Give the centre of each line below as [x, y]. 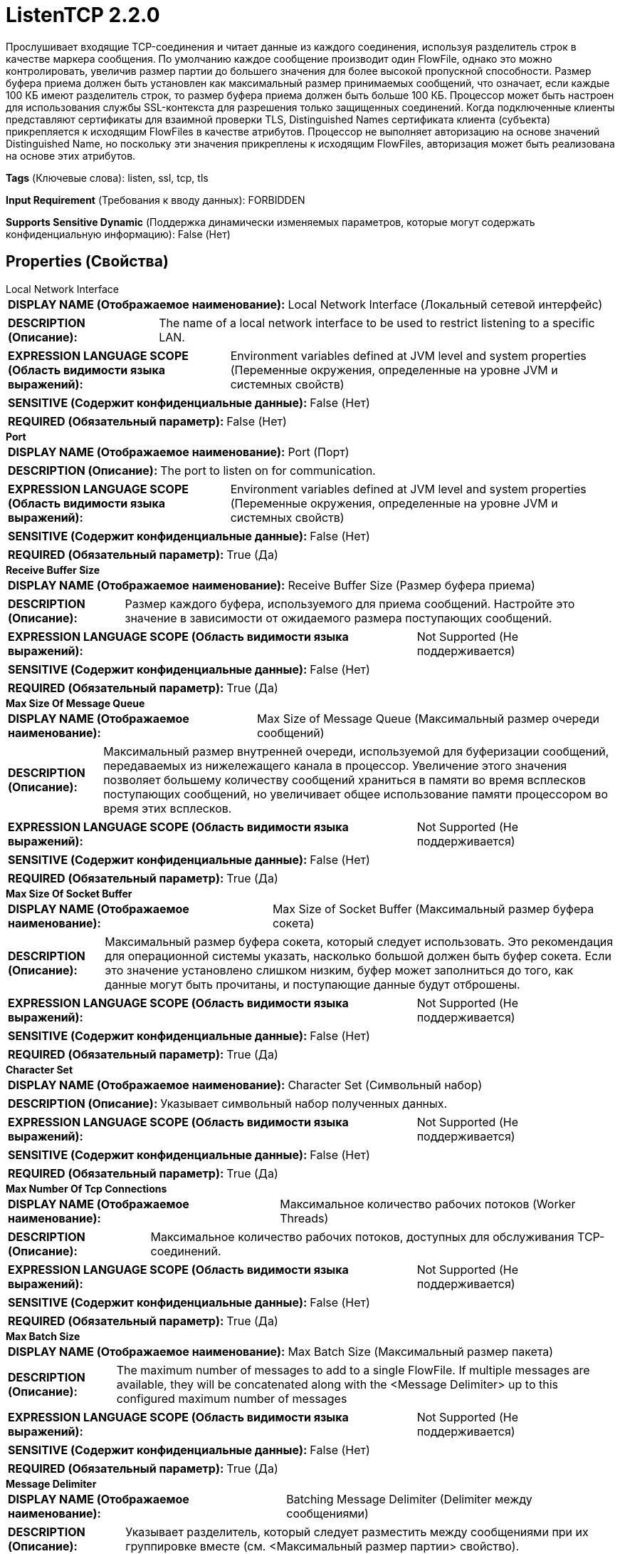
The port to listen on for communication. [268, 470]
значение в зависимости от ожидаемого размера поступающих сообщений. [338, 618]
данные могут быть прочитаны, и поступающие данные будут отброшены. [312, 984]
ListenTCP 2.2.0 [83, 15]
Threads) [304, 1218]
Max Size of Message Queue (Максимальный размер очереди [428, 718]
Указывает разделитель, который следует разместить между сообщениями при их [357, 1532]
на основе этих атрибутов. [71, 155]
